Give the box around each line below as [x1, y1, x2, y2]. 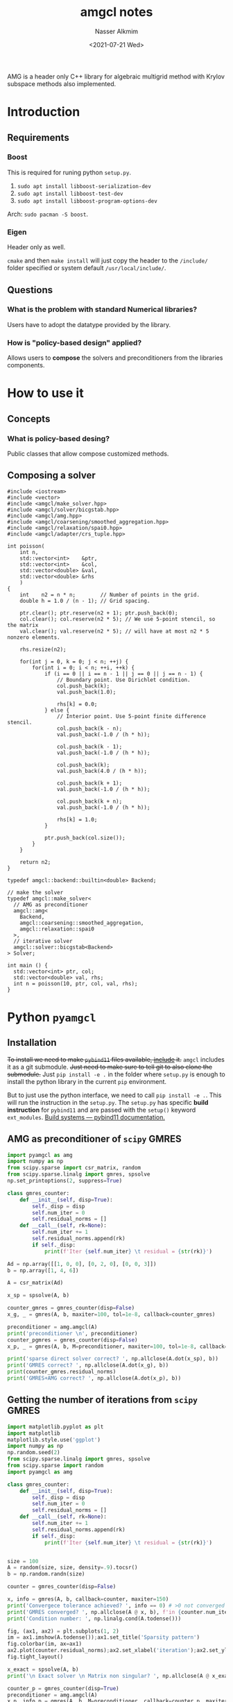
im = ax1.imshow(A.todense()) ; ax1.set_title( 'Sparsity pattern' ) [7, 1634, 200, 1641]
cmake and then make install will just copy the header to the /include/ [7, 256, 208, 265]
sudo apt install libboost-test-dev [17, 190, 123, 197]
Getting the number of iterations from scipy [7, 1394, 198, 1406]
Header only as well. [7, 243, 66, 251]
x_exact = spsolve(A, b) [7, 1666, 79, 1673]
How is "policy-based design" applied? [7, 337, 142, 347]
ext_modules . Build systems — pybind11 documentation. [7, 1112, 165, 1121]
